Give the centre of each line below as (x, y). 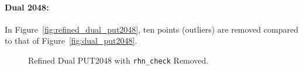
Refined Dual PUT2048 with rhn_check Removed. (118, 60)
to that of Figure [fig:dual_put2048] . (71, 41)
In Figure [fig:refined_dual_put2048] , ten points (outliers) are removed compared (151, 29)
